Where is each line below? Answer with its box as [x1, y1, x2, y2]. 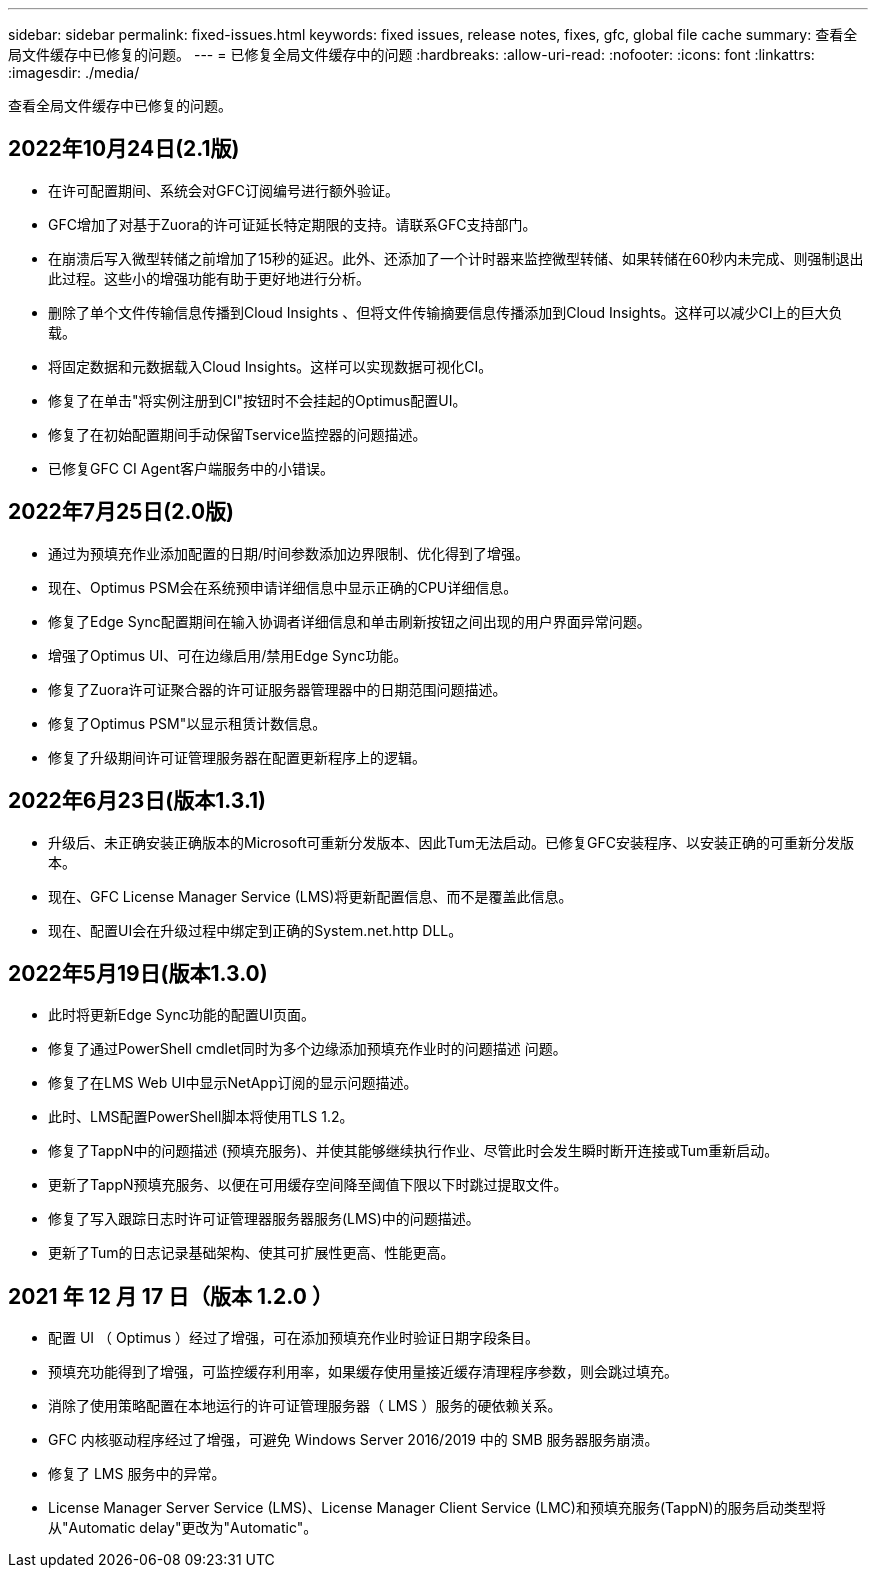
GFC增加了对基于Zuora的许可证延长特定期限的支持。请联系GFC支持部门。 [48, 215, 537, 233]
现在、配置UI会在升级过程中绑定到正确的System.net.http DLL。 [48, 921, 463, 939]
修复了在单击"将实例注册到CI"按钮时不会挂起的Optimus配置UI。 [48, 391, 467, 409]
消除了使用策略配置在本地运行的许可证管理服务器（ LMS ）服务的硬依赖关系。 [48, 1397, 562, 1415]
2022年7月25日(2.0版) [8, 499, 234, 525]
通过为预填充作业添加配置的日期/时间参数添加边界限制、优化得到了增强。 [48, 544, 530, 562]
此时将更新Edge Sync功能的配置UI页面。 [48, 1006, 315, 1024]
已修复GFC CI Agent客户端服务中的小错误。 [48, 459, 335, 477]
